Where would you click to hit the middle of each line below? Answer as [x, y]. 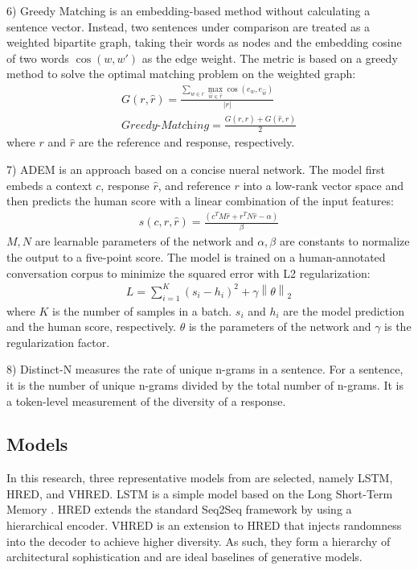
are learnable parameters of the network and [144, 241]
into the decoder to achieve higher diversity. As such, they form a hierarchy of [199, 541]
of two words [38, 58]
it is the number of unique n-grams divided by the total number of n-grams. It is [205, 384]
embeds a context [49, 185]
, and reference [194, 185]
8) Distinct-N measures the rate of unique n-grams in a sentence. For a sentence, [205, 369]
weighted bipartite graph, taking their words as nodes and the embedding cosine [204, 42]
